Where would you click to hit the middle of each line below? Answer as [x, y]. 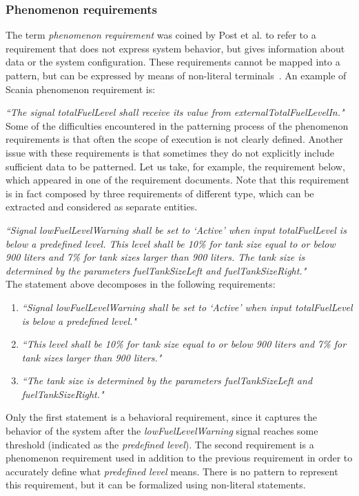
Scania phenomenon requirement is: [81, 89]
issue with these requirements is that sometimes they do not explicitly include [170, 152]
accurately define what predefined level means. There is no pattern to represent [172, 471]
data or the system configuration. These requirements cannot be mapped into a [173, 62]
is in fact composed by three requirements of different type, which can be [160, 193]
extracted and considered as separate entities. [102, 207]
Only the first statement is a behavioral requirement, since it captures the [162, 417]
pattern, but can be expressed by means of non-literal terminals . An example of [176, 75]
